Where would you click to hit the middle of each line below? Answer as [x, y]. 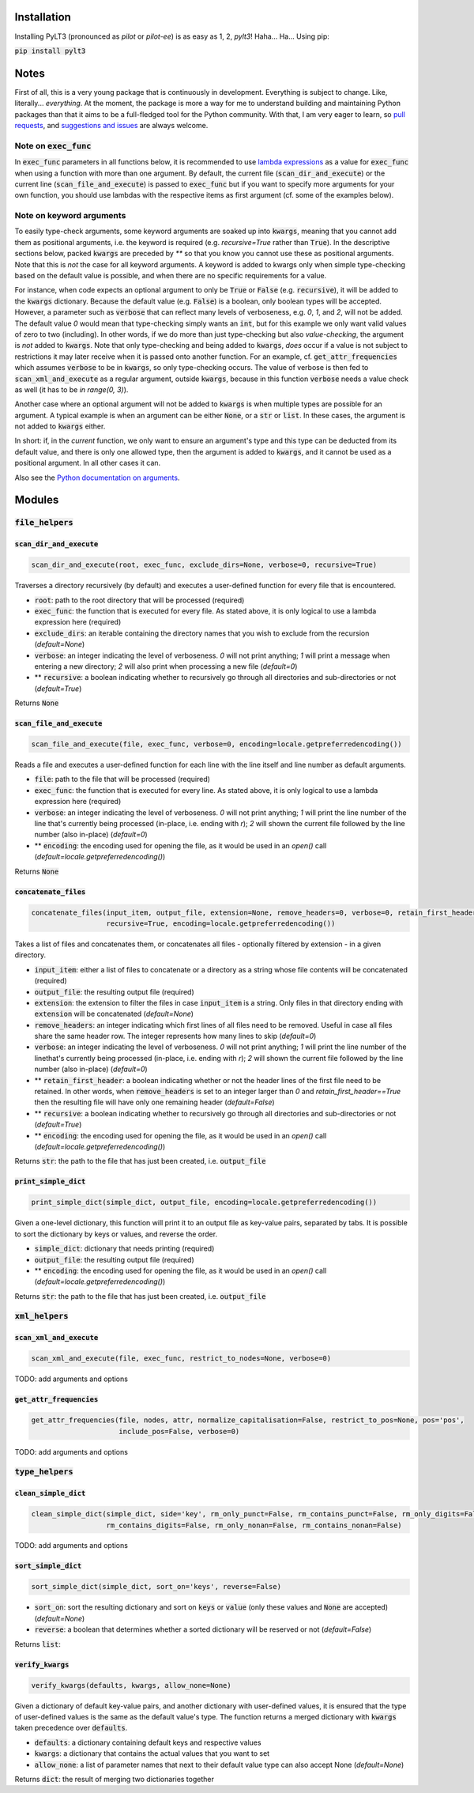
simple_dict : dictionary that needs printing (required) [124, 1248]
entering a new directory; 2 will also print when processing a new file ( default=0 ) [166, 666]
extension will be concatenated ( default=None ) [114, 1014]
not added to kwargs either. [60, 426]
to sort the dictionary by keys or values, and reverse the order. [116, 1234]
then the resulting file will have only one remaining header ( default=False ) [155, 1102]
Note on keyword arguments [70, 216]
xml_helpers [41, 1316]
